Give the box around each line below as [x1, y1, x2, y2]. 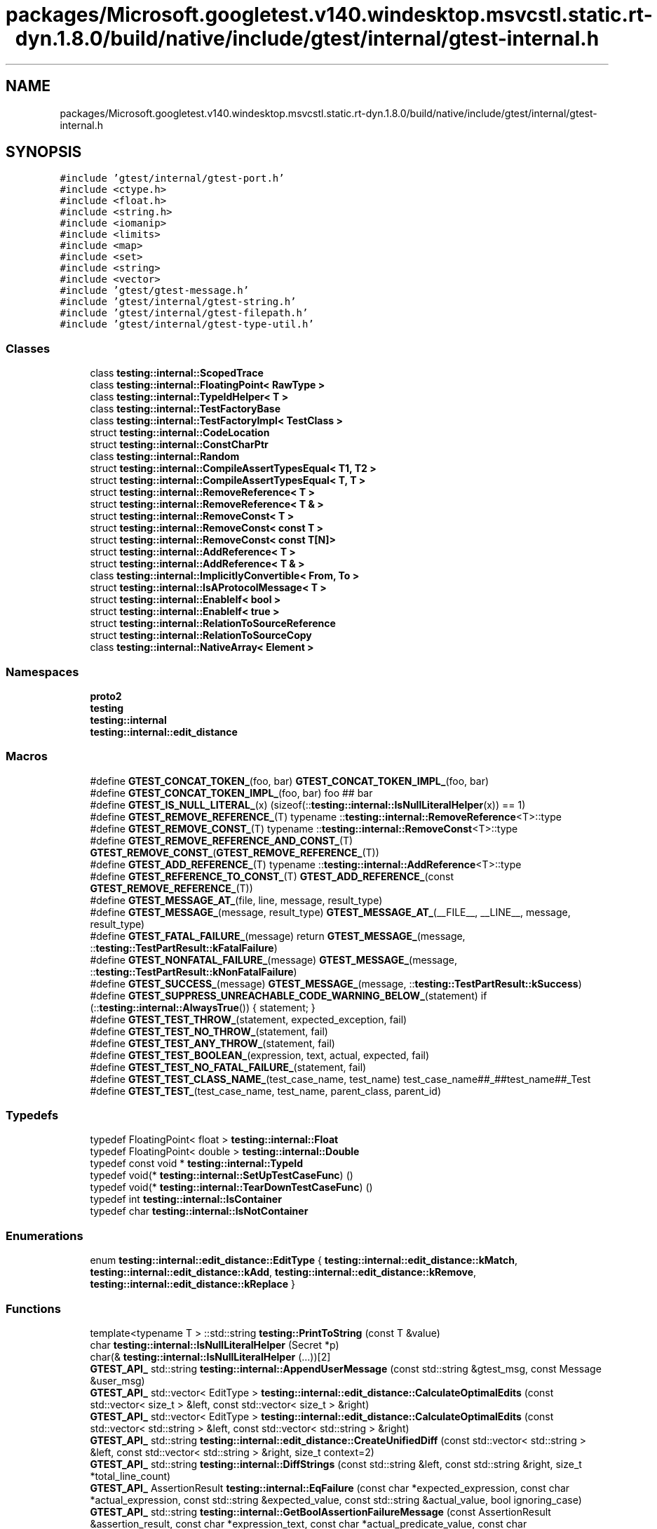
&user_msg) [90, 1374, 145, 1387]
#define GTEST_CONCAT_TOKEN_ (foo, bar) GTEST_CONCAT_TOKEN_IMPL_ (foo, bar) [90, 774, 489, 787]
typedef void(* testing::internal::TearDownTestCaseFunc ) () [90, 1181, 373, 1194]
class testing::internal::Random [90, 450, 240, 463]
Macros [6, 749, 48, 764]
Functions [6, 1301, 61, 1316]
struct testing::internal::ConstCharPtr [90, 438, 269, 451]
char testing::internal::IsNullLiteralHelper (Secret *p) [90, 1338, 339, 1351]
